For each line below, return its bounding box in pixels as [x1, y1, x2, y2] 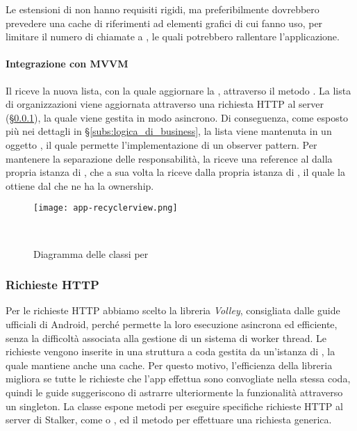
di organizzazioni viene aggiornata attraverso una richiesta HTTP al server [6, 97, 324, 111]
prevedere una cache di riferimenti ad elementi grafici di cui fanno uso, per [6, 15, 323, 30]
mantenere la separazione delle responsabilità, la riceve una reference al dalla [6, 151, 333, 165]
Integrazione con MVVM [6, 56, 128, 71]
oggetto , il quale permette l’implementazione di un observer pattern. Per [6, 137, 317, 152]
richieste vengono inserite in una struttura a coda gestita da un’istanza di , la [6, 344, 335, 359]
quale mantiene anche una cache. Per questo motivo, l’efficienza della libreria [6, 357, 333, 372]
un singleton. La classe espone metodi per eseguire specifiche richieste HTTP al [6, 398, 343, 413]
